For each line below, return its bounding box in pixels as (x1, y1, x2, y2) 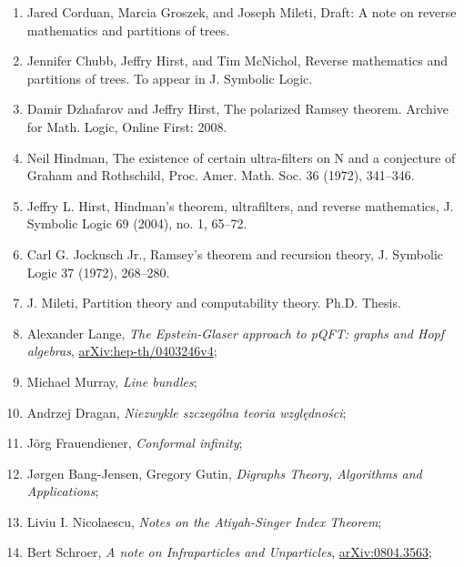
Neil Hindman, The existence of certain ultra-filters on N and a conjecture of (26, 147, 456, 167)
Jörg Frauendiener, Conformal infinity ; (26, 433, 243, 452)
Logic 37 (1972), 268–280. (26, 262, 170, 281)
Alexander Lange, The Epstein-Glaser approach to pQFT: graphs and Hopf (26, 323, 445, 342)
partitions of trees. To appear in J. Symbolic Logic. (26, 68, 313, 87)
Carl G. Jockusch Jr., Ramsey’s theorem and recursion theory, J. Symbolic (26, 244, 443, 263)
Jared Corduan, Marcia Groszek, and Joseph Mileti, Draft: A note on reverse (26, 3, 457, 21)
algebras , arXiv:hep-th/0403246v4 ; (26, 341, 217, 360)
